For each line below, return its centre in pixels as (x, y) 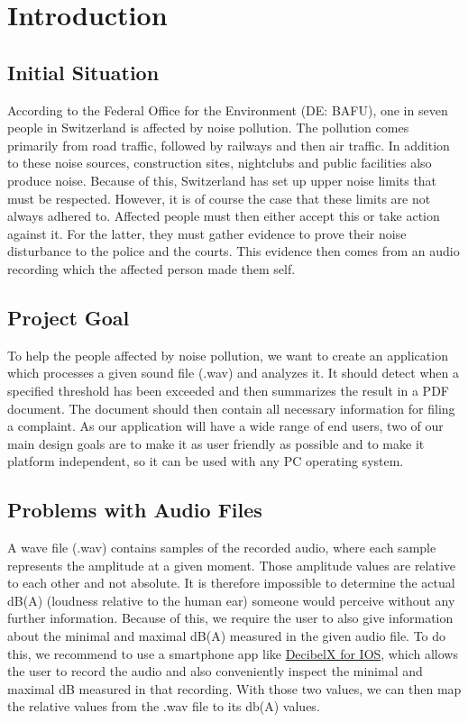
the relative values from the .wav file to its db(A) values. (164, 706)
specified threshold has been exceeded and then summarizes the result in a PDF (228, 390)
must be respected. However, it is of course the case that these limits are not (219, 198)
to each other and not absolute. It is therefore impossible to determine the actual (231, 583)
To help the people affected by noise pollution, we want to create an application (228, 355)
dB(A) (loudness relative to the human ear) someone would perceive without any (231, 600)
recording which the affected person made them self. (151, 268)
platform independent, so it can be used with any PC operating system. (206, 461)
